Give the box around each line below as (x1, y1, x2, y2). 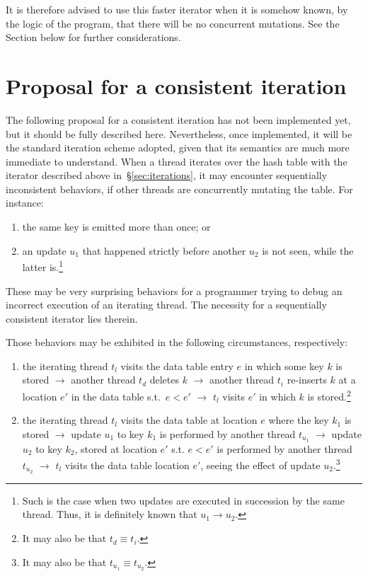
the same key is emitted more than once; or (22, 219, 211, 234)
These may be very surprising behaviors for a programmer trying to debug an (6, 283, 343, 298)
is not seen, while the (262, 243, 354, 258)
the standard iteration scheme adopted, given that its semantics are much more (6, 140, 350, 155)
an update (22, 243, 67, 258)
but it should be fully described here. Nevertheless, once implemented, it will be (6, 126, 352, 141)
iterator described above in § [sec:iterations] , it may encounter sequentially (6, 168, 328, 183)
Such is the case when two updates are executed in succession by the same (22, 493, 345, 507)
